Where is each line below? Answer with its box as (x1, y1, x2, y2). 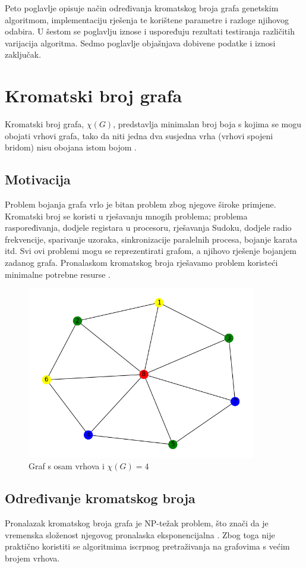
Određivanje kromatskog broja (5, 489, 195, 507)
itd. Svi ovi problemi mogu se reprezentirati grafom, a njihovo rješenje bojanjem (5, 244, 296, 257)
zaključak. (5, 48, 42, 61)
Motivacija (5, 170, 71, 189)
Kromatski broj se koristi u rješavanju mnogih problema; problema (5, 209, 248, 222)
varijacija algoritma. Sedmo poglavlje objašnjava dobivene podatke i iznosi (5, 36, 276, 49)
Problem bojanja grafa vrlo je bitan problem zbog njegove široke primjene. (5, 198, 276, 211)
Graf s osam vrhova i (29, 460, 105, 472)
